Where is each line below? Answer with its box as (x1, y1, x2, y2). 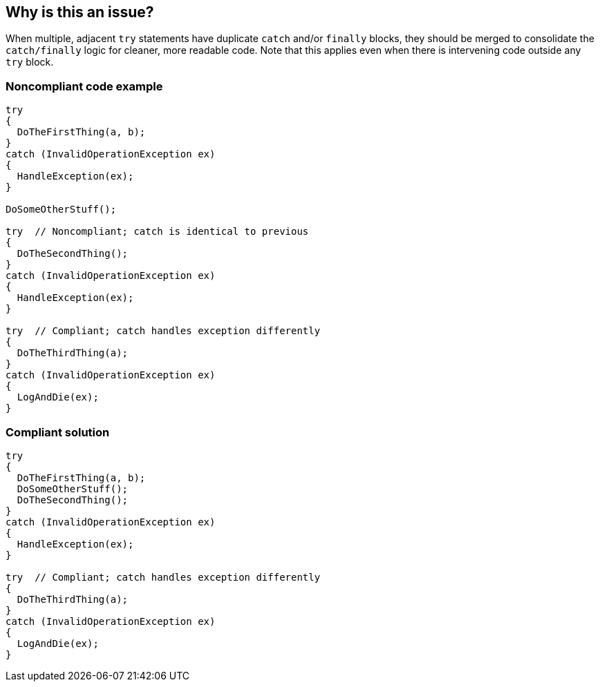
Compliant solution (6, 425, 110, 439)
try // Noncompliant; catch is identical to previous (6, 226, 309, 238)
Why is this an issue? (6, 3, 154, 21)
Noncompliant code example (6, 79, 163, 93)
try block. (6, 56, 54, 68)
